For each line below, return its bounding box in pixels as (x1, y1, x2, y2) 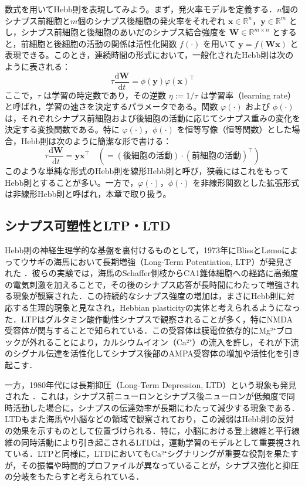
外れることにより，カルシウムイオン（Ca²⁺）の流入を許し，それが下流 (29, 335, 299, 348)
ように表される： (5, 60, 70, 72)
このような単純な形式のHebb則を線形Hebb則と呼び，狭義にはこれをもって (5, 165, 289, 177)
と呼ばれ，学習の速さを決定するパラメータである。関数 (5, 100, 218, 113)
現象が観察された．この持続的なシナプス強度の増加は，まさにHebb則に (12, 290, 287, 302)
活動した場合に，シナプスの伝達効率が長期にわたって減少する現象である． (12, 401, 300, 413)
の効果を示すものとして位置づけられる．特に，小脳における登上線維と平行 (5, 424, 292, 436)
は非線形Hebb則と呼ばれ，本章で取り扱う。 (5, 188, 171, 200)
